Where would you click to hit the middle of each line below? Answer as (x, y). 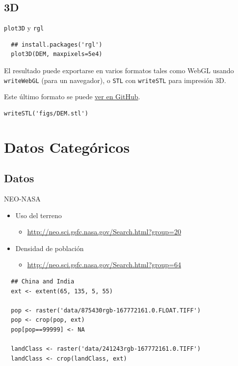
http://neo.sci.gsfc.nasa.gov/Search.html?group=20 (104, 232)
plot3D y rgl (24, 28)
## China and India (43, 282)
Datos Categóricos (67, 147)
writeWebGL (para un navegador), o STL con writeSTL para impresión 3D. (115, 80)
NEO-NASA (22, 199)
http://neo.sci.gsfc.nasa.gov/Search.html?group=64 (104, 265)
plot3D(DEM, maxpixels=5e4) (57, 54)
